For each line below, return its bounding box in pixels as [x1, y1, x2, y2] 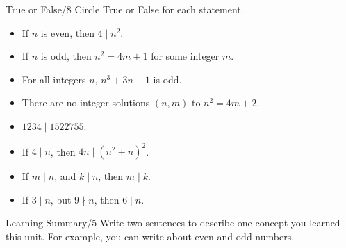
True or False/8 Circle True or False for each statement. [6, 2, 244, 16]
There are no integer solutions [22, 95, 150, 110]
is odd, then [40, 49, 92, 63]
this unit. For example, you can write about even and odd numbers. [6, 229, 295, 243]
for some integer [151, 49, 220, 63]
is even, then [40, 25, 94, 40]
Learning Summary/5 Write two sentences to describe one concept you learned [6, 215, 340, 230]
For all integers [22, 72, 86, 86]
